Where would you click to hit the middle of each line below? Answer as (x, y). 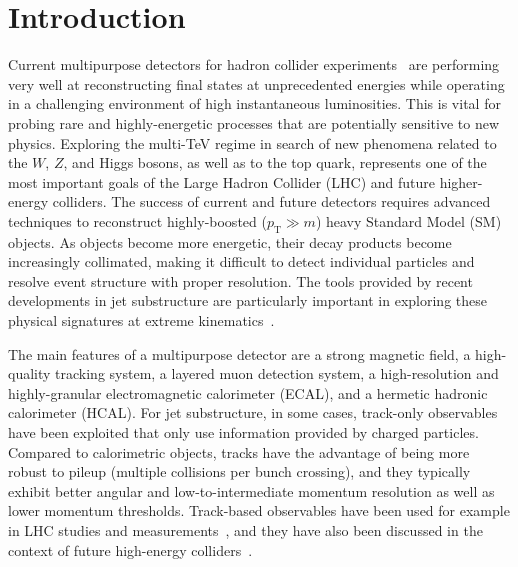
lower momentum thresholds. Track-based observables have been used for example (259, 510)
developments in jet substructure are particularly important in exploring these (247, 300)
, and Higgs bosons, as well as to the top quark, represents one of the (275, 162)
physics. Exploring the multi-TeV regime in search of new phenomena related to (252, 142)
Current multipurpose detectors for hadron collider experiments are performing (254, 64)
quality (29, 373)
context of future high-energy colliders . (130, 549)
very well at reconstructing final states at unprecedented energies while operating (256, 83)
